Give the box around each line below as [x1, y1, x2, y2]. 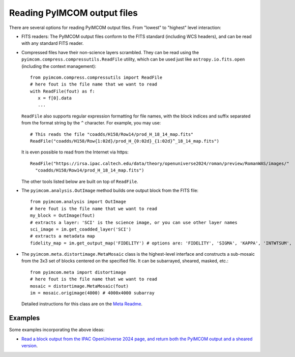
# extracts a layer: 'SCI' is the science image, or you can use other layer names [30, 219, 238, 225]
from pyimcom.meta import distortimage [30, 269, 126, 275]
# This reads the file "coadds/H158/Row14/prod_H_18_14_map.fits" [30, 131, 194, 137]
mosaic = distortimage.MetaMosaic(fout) [30, 283, 129, 289]
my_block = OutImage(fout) [30, 213, 95, 218]
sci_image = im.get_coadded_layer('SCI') [30, 226, 131, 232]
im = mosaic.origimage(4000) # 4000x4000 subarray [30, 290, 155, 296]
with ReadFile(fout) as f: [30, 89, 95, 94]
